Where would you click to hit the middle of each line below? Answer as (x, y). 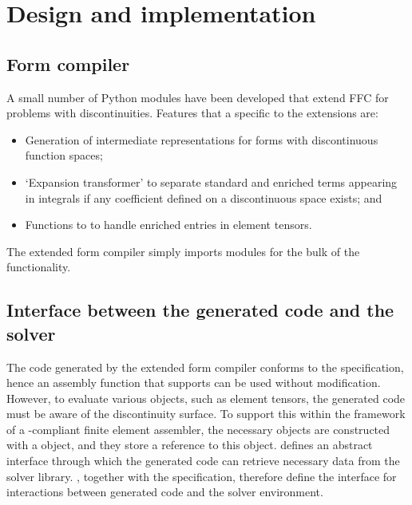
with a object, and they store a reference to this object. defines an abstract (190, 445)
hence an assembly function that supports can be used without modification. (194, 383)
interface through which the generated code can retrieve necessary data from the (203, 461)
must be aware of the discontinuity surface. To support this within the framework (206, 414)
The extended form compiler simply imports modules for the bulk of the (183, 251)
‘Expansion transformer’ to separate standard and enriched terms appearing (211, 181)
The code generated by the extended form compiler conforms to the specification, (205, 367)
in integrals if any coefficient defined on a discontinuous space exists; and (204, 197)
